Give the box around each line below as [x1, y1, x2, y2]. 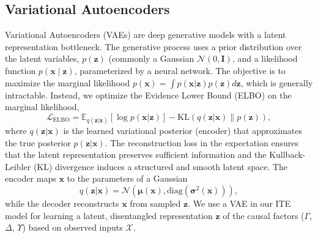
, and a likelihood [232, 52, 298, 65]
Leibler [5, 160, 31, 173]
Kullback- [269, 148, 306, 161]
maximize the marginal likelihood [5, 76, 130, 89]
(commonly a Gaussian [108, 52, 194, 65]
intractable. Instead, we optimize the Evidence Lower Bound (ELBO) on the [5, 88, 292, 101]
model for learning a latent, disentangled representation [5, 209, 213, 221]
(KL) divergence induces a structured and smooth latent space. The [33, 160, 288, 173]
